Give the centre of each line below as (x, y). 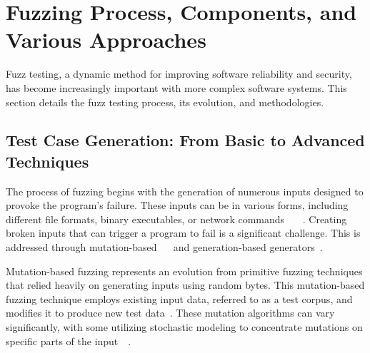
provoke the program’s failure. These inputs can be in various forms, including (177, 205)
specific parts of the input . (69, 341)
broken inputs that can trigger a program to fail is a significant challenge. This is (183, 233)
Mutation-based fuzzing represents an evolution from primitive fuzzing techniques (184, 271)
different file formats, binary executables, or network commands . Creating (176, 219)
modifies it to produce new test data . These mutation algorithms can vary (170, 313)
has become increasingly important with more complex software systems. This (176, 87)
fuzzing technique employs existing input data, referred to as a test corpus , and (179, 298)
